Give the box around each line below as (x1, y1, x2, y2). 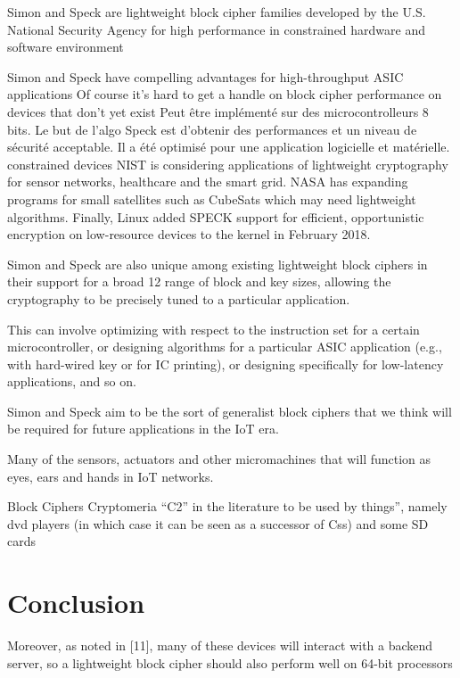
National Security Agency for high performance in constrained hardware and (7, 20, 426, 38)
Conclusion (7, 584, 145, 621)
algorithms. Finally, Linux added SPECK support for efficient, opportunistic (7, 207, 424, 226)
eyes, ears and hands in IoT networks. (7, 467, 214, 485)
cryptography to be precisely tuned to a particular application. (7, 289, 350, 308)
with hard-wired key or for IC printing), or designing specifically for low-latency (7, 354, 444, 373)
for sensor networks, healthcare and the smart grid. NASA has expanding (7, 172, 408, 191)
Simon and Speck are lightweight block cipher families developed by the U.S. (7, 3, 426, 21)
